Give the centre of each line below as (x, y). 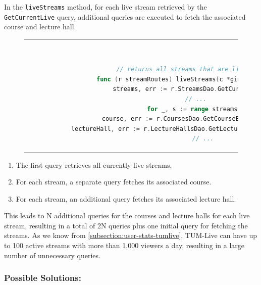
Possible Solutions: (43, 278)
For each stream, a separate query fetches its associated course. (114, 182)
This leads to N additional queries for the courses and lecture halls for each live (127, 216)
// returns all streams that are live (181, 69)
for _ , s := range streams (192, 109)
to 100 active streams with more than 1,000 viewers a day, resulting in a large (124, 245)
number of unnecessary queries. (52, 255)
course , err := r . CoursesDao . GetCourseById (176, 119)
